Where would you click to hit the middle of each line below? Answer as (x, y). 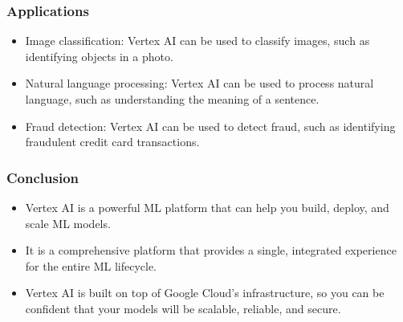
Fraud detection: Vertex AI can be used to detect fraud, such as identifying (210, 126)
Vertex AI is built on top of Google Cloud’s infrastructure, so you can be (205, 293)
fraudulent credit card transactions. (112, 142)
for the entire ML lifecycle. (91, 265)
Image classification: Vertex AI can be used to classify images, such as (197, 41)
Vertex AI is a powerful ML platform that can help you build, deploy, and (207, 207)
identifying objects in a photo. (99, 56)
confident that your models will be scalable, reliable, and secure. (183, 308)
